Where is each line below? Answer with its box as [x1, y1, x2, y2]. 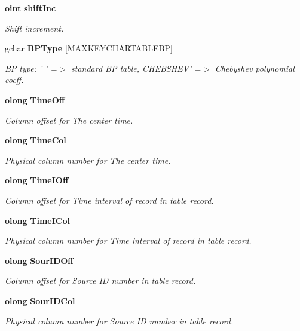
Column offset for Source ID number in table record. [5, 274, 196, 287]
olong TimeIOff [5, 174, 69, 186]
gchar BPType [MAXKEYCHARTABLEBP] [5, 42, 173, 54]
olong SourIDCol [5, 294, 75, 307]
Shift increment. [5, 22, 64, 34]
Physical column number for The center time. [5, 154, 171, 166]
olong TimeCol [5, 134, 66, 146]
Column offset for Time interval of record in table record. [5, 194, 214, 206]
